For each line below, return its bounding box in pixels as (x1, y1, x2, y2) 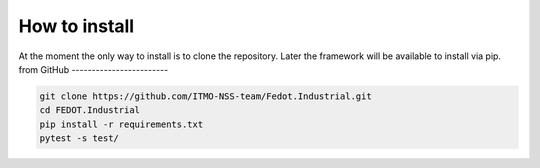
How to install (18, 15, 135, 37)
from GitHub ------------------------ (18, 63, 169, 75)
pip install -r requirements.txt (39, 118, 204, 130)
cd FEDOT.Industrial (39, 105, 140, 116)
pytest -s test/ (39, 133, 120, 144)
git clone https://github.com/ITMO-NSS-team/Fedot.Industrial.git (39, 90, 372, 102)
